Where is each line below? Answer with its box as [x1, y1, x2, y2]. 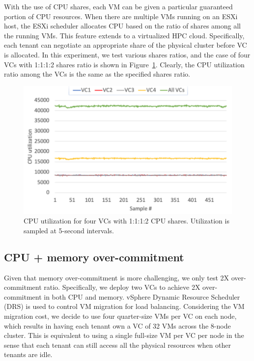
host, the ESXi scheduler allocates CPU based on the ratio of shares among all [4, 21, 241, 31]
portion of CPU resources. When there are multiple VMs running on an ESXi [4, 11, 238, 21]
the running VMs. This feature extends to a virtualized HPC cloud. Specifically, [4, 30, 245, 40]
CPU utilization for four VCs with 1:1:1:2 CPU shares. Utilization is [24, 216, 229, 226]
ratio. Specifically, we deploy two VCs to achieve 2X [44, 282, 200, 292]
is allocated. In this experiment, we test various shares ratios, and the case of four [4, 49, 251, 59]
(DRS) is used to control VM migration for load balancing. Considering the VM [4, 301, 245, 311]
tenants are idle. [4, 349, 53, 360]
